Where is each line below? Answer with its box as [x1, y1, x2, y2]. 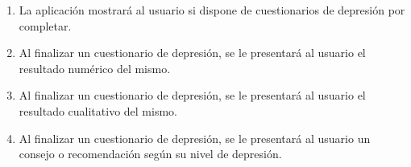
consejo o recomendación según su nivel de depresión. [19, 145, 282, 162]
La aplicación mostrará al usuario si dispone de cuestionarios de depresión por [19, 2, 405, 18]
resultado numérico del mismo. [19, 59, 171, 76]
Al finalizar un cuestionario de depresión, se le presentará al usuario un [19, 129, 371, 146]
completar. [19, 17, 72, 34]
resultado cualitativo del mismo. [19, 102, 177, 119]
